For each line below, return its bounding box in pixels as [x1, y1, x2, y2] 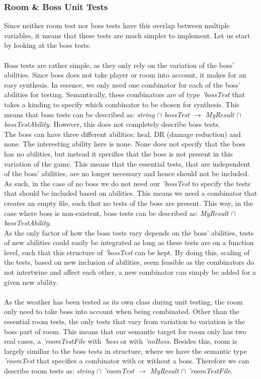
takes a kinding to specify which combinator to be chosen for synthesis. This [4, 99, 239, 109]
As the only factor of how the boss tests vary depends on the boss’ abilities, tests [4, 227, 254, 238]
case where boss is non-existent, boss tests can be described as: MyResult [4, 207, 229, 218]
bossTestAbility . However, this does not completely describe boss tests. [4, 119, 220, 129]
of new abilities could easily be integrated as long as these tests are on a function [4, 237, 254, 248]
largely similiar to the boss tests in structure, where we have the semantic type [4, 345, 247, 356]
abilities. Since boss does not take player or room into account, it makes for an [4, 69, 246, 80]
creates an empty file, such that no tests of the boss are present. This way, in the [4, 197, 253, 208]
